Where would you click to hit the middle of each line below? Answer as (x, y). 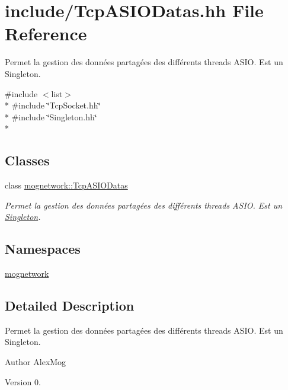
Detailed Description (70, 306)
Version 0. (23, 381)
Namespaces (43, 249)
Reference (46, 33)
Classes (27, 160)
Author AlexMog (36, 362)
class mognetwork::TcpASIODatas (66, 185)
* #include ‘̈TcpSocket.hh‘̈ (53, 105)
